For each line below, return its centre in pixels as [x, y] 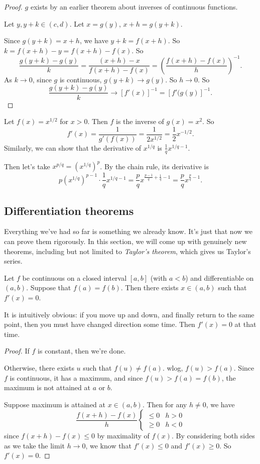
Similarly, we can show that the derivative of [73, 147]
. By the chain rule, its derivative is [154, 166]
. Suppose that [49, 287]
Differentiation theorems [69, 210]
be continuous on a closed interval [75, 277]
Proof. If [17, 351]
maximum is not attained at [47, 387]
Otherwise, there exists [39, 367]
